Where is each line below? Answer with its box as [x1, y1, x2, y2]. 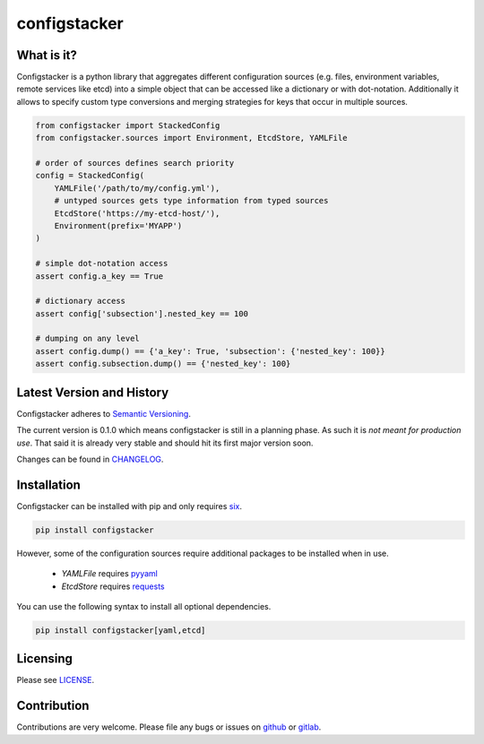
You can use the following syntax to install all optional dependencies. [16, 601, 272, 611]
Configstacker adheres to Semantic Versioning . [16, 408, 192, 419]
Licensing [16, 651, 73, 667]
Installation [16, 477, 81, 492]
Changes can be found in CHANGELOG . [16, 454, 164, 464]
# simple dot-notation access [35, 258, 169, 269]
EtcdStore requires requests [61, 581, 165, 592]
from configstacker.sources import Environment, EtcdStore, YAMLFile [35, 133, 348, 143]
